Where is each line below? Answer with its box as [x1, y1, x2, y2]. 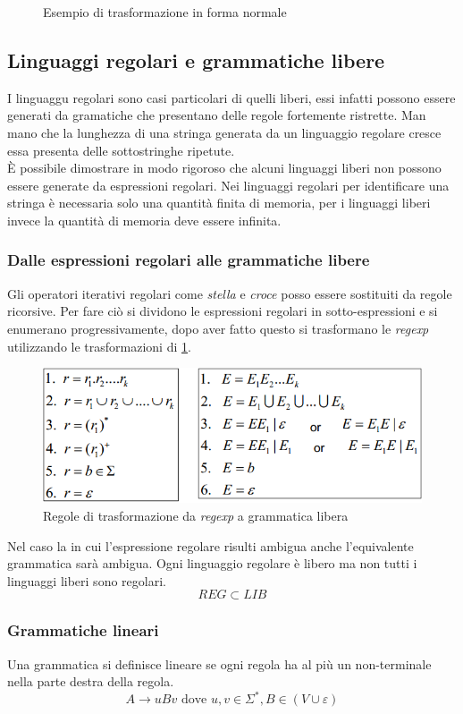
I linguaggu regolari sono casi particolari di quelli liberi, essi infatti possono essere [7, 88, 456, 106]
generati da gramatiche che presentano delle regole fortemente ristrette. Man [7, 106, 426, 124]
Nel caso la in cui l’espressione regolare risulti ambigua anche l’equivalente [7, 536, 414, 555]
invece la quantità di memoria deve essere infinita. [7, 210, 282, 229]
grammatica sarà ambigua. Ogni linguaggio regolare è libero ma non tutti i [7, 554, 417, 573]
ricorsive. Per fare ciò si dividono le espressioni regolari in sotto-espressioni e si [7, 302, 438, 320]
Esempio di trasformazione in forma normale [43, 3, 287, 21]
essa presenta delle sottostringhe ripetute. [7, 140, 235, 159]
